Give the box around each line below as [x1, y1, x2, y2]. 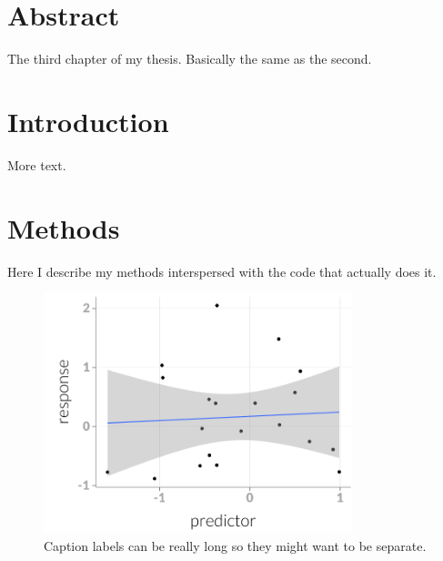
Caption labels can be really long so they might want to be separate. [44, 536, 427, 556]
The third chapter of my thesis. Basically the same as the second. [7, 49, 372, 68]
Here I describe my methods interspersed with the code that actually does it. [7, 261, 437, 280]
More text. [7, 155, 66, 174]
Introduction [7, 102, 169, 139]
